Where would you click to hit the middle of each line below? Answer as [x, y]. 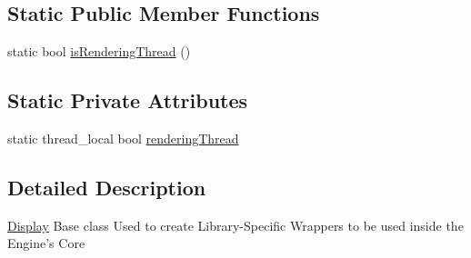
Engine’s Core [46, 243]
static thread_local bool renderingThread [123, 138]
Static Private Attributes [128, 100]
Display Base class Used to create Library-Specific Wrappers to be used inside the [235, 225]
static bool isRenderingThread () [99, 51]
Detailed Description [107, 187]
